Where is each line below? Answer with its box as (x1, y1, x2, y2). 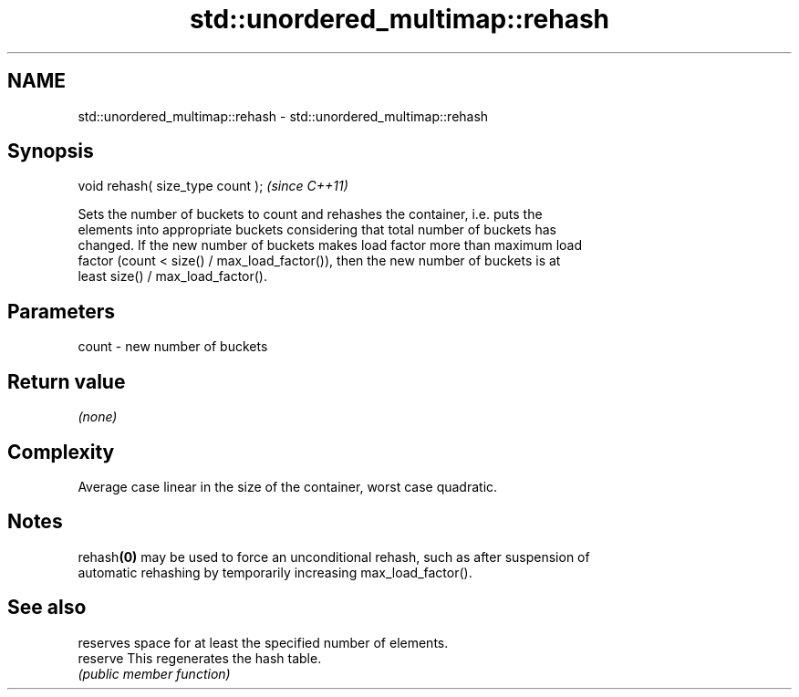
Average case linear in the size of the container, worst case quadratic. (78, 478, 498, 494)
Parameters (7, 299, 115, 323)
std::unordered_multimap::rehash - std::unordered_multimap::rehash (78, 108, 489, 124)
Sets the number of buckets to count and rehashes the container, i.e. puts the (78, 206, 543, 223)
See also (7, 596, 87, 619)
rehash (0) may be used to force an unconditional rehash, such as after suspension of (78, 548, 590, 565)
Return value (7, 369, 126, 393)
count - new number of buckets (78, 338, 268, 355)
